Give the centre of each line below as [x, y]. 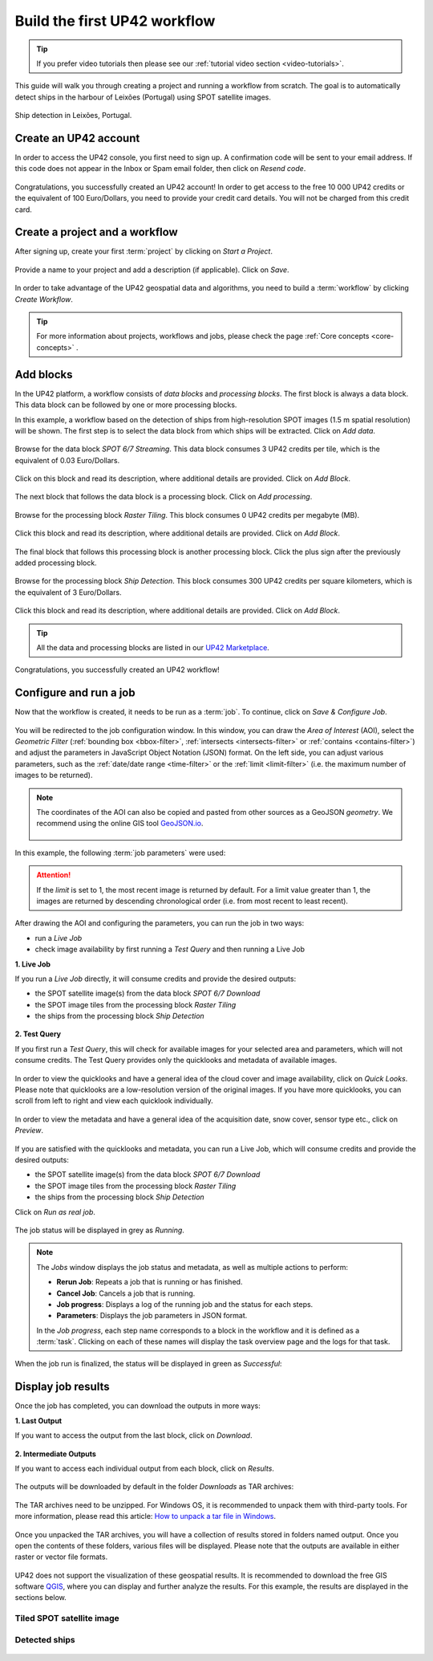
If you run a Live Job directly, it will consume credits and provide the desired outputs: [156, 979]
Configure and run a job [75, 693]
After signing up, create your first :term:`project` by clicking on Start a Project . [144, 251]
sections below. [41, 1598]
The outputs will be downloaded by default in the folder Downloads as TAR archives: [154, 1487]
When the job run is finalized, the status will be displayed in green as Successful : [148, 1364]
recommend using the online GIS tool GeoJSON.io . [120, 824]
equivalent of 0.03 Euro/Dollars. [67, 460]
